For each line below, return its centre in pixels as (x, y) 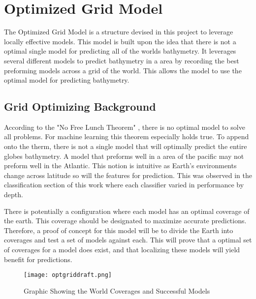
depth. (14, 194)
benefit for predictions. (38, 259)
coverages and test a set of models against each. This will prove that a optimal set (128, 240)
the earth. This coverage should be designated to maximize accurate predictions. (125, 221)
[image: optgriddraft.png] (68, 275)
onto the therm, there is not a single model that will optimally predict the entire (126, 146)
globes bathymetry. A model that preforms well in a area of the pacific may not (124, 156)
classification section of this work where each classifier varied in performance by (124, 185)
